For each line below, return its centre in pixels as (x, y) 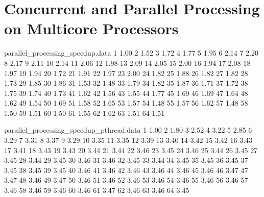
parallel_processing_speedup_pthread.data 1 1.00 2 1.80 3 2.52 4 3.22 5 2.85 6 (128, 130)
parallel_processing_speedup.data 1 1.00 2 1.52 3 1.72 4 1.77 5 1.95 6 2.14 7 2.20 (131, 53)
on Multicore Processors (91, 28)
